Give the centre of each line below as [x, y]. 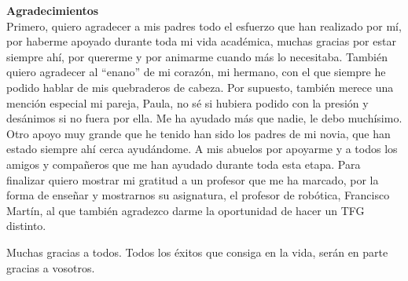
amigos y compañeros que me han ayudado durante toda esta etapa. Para [184, 164]
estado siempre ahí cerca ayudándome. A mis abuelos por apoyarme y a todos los [202, 149]
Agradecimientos [53, 10]
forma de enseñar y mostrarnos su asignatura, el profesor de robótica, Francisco [198, 195]
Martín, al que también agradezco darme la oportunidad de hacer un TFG [186, 210]
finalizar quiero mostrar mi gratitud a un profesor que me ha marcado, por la [193, 179]
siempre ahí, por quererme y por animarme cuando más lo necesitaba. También [197, 56]
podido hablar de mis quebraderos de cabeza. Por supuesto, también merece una [200, 87]
